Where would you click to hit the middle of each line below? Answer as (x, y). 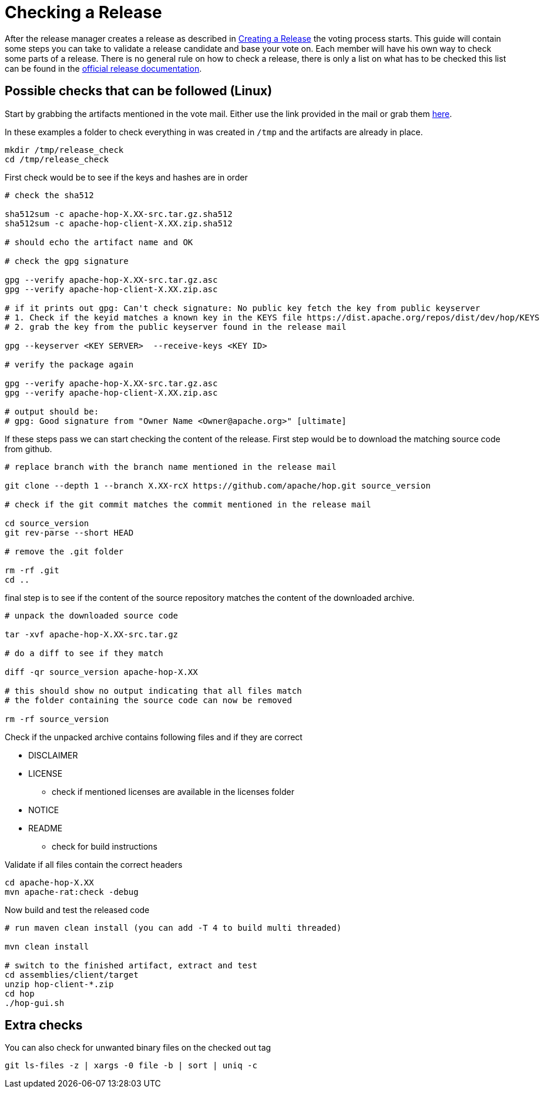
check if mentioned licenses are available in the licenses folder (173, 791)
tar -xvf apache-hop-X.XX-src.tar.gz (92, 634)
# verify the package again (69, 364)
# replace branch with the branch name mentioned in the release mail (171, 467)
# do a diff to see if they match (84, 653)
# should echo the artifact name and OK (99, 242)
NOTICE (44, 810)
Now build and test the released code (77, 910)
